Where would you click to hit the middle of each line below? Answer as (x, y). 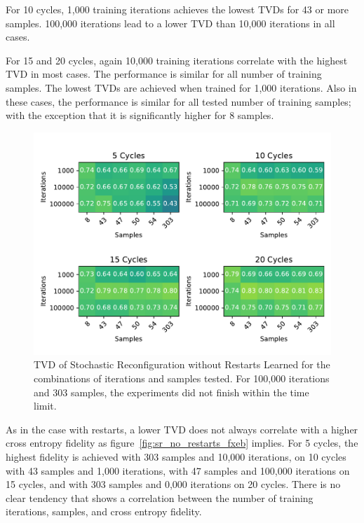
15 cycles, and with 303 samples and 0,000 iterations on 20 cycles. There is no (173, 484)
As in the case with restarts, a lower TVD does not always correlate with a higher (182, 429)
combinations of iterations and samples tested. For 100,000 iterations (182, 378)
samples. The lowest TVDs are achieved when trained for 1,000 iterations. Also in (181, 87)
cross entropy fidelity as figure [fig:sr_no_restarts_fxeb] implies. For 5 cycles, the (182, 443)
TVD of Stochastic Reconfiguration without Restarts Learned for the (182, 364)
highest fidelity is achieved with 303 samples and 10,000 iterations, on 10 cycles (176, 456)
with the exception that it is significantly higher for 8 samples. (140, 115)
